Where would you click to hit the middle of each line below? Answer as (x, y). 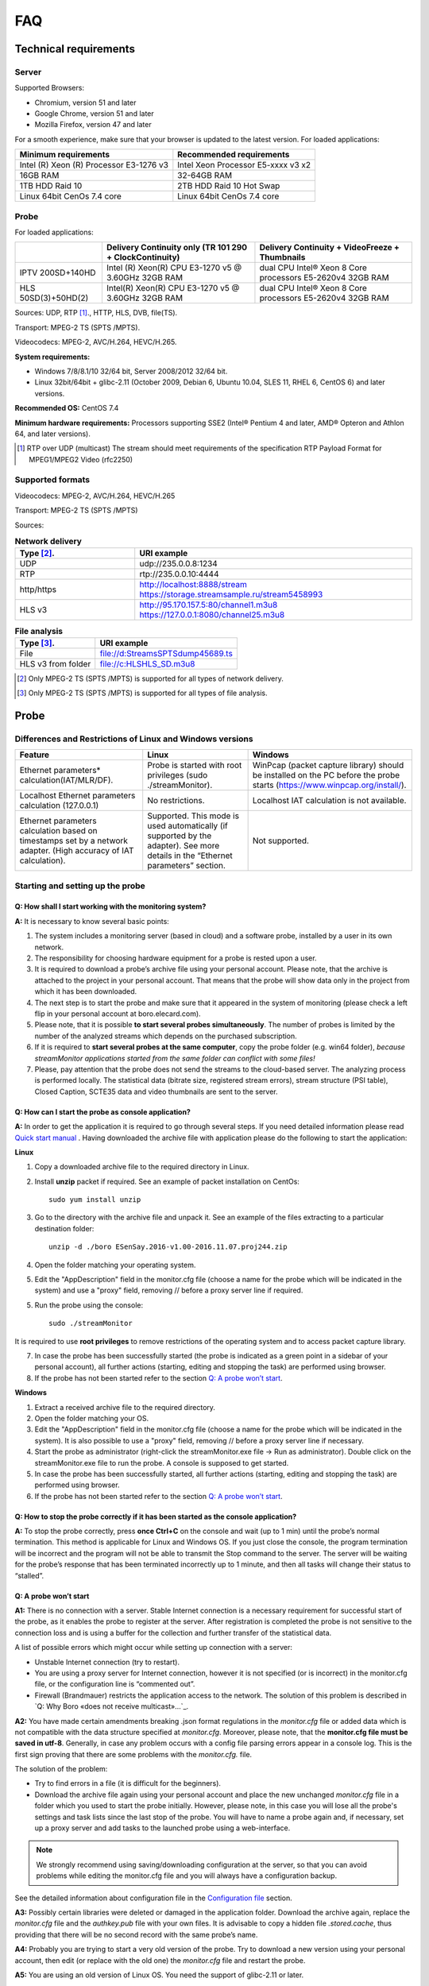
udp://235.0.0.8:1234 (178, 564)
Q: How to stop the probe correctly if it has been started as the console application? (156, 1517)
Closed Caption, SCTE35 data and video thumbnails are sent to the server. (156, 1092)
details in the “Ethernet (190, 856)
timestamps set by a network (74, 840)
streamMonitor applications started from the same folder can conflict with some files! (175, 1058)
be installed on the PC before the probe (326, 775)
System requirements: (52, 357)
